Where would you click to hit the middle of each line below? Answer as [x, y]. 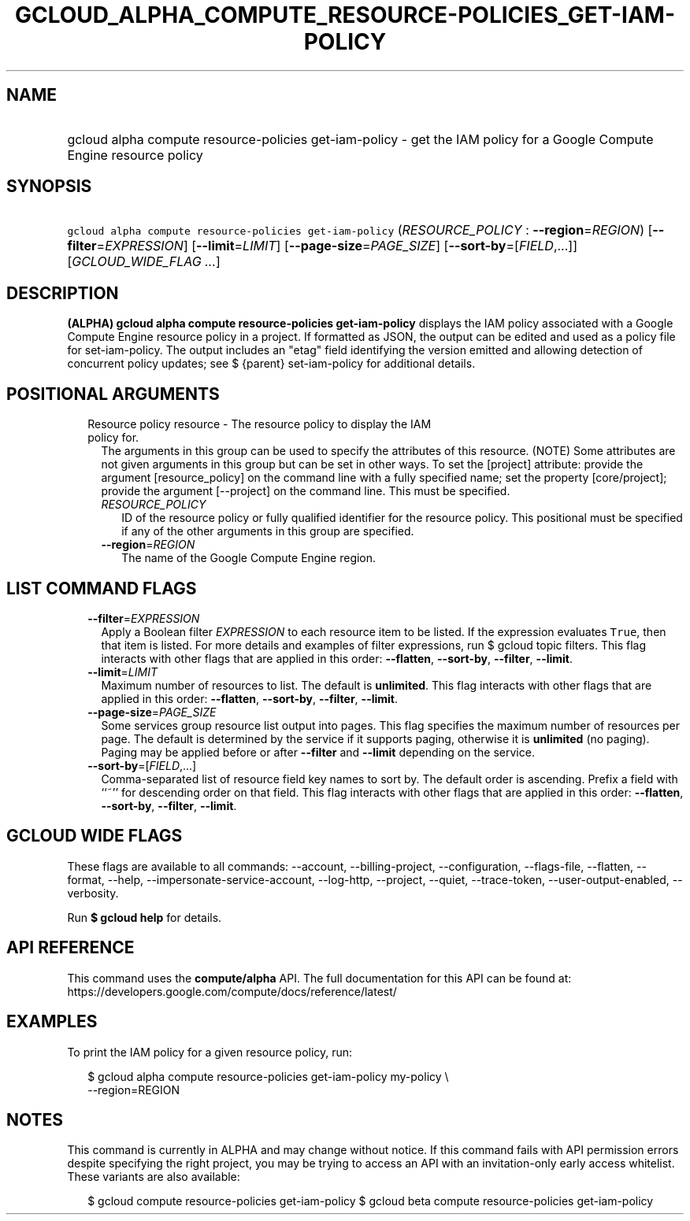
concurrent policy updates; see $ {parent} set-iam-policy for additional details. [271, 364]
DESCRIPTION [63, 293]
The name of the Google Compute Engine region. [249, 558]
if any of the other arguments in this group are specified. [268, 531]
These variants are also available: [154, 1177]
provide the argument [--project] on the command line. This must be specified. [306, 491]
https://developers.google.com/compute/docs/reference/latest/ [232, 991]
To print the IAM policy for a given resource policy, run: [210, 1052]
